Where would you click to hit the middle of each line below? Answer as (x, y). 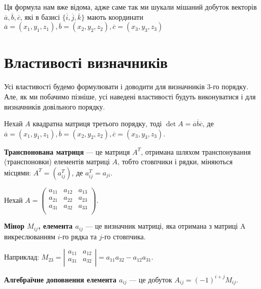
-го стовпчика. (124, 236)
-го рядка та (78, 236)
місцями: (18, 172)
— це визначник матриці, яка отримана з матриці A (165, 226)
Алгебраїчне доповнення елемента (60, 279)
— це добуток (151, 279)
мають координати (115, 16)
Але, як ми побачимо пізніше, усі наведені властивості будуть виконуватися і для (130, 96)
